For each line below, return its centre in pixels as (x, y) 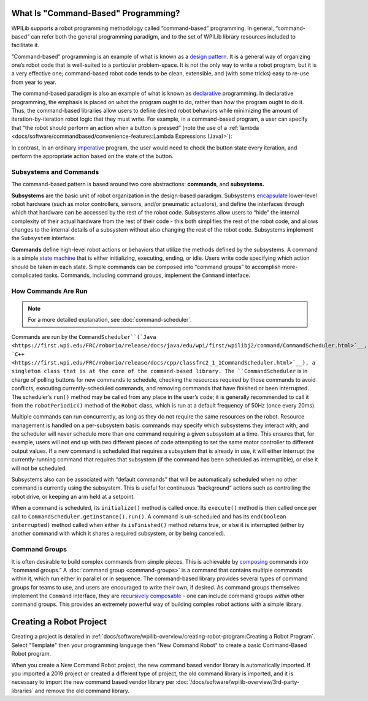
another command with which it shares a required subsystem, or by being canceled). (119, 534)
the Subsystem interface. (44, 238)
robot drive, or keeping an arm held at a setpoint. (73, 496)
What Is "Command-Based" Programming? (96, 13)
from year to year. (34, 82)
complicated (27, 275)
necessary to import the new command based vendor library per (93, 682)
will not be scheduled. (39, 468)
